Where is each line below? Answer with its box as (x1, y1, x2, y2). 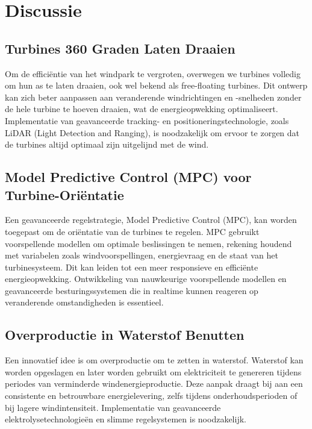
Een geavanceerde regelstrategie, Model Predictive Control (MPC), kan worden (5, 213, 297, 226)
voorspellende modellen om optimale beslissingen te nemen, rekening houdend (5, 237, 292, 249)
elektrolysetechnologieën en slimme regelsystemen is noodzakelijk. (5, 413, 246, 425)
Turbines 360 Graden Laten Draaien (5, 39, 236, 57)
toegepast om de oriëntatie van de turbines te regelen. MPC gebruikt (5, 225, 260, 237)
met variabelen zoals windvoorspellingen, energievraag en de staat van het (5, 249, 278, 261)
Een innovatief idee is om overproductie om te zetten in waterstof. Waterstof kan (5, 354, 304, 366)
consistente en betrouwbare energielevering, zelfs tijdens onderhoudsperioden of (5, 389, 298, 402)
